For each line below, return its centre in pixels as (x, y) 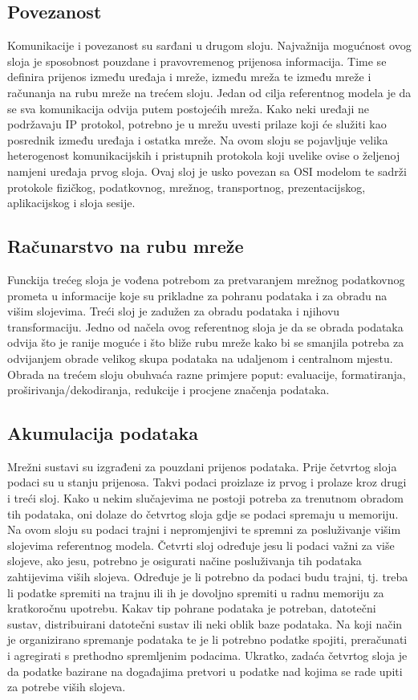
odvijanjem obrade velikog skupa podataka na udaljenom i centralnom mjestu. (200, 358)
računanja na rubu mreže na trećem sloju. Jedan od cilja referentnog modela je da (209, 92)
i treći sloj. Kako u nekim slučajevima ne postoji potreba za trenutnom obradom (205, 498)
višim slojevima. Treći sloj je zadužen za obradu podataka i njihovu (174, 311)
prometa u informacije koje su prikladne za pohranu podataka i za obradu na (197, 295)
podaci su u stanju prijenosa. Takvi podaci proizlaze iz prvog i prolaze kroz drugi (207, 482)
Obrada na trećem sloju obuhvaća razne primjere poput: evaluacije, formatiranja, (207, 374)
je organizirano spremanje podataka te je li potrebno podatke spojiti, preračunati (207, 639)
